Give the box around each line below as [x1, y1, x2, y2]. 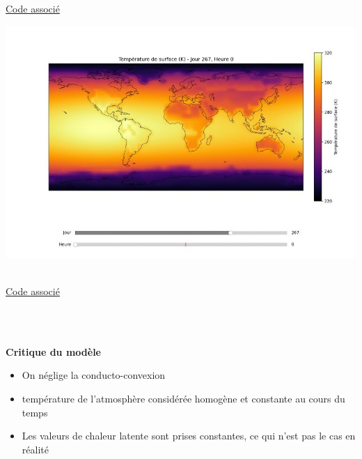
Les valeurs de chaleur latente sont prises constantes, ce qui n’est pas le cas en [22, 428, 356, 443]
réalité [22, 442, 49, 456]
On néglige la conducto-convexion [22, 368, 166, 382]
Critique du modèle [6, 344, 101, 359]
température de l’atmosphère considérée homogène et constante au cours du [22, 391, 345, 405]
